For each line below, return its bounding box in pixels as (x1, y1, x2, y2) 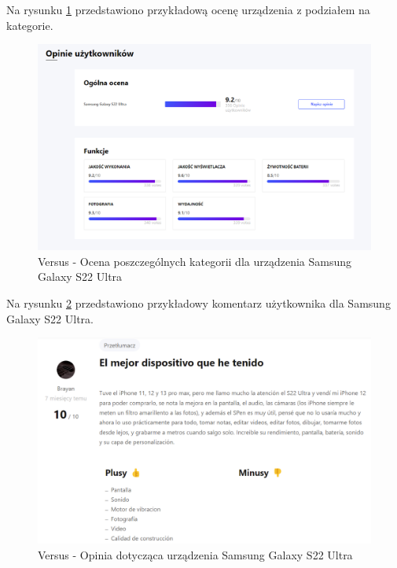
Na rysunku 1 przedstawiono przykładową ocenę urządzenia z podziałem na (6, 2, 370, 17)
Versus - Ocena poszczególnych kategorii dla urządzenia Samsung (38, 253, 352, 269)
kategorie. (6, 17, 53, 33)
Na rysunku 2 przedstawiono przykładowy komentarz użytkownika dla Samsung (6, 295, 391, 312)
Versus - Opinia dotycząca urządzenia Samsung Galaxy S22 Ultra (38, 546, 353, 562)
